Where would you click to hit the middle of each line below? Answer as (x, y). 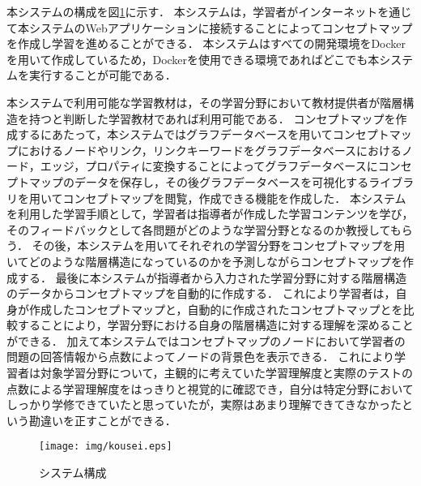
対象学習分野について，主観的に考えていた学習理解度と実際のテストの (226, 373)
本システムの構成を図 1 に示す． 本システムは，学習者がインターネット (192, 11)
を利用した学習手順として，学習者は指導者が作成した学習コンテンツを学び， (210, 214)
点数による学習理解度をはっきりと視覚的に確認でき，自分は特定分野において (210, 388)
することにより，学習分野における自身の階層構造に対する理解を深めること (215, 325)
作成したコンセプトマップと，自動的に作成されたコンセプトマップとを (216, 309)
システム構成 (73, 473)
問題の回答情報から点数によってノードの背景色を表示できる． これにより (200, 357)
